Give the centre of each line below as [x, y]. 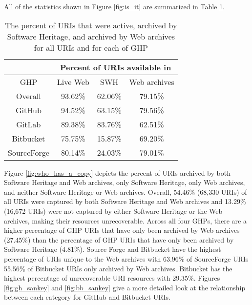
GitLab [29, 124]
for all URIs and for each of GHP [91, 47]
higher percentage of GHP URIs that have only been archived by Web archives [122, 230]
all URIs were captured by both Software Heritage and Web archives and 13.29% [125, 201]
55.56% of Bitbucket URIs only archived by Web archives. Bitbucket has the [118, 268]
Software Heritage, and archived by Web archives [91, 36]
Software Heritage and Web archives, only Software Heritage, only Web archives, [125, 182]
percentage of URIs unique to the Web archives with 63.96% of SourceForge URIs [126, 258]
